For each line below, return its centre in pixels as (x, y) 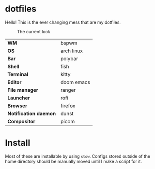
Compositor (21, 121)
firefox (68, 106)
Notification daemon (32, 113)
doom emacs (75, 82)
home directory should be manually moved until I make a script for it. (73, 161)
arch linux (72, 51)
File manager (23, 90)
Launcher (19, 98)
